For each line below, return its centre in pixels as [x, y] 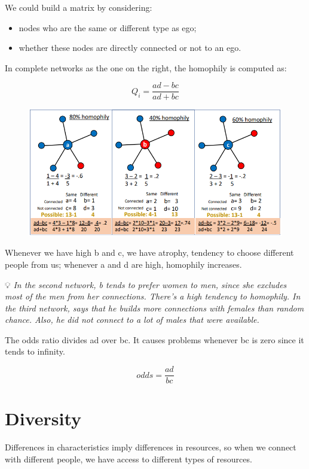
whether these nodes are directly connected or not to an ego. [130, 48]
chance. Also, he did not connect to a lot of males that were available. [132, 320]
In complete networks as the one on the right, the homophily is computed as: [146, 67]
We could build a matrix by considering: [79, 7]
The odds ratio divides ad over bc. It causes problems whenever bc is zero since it [154, 339]
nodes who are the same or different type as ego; [108, 27]
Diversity [43, 418]
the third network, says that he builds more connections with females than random [154, 308]
